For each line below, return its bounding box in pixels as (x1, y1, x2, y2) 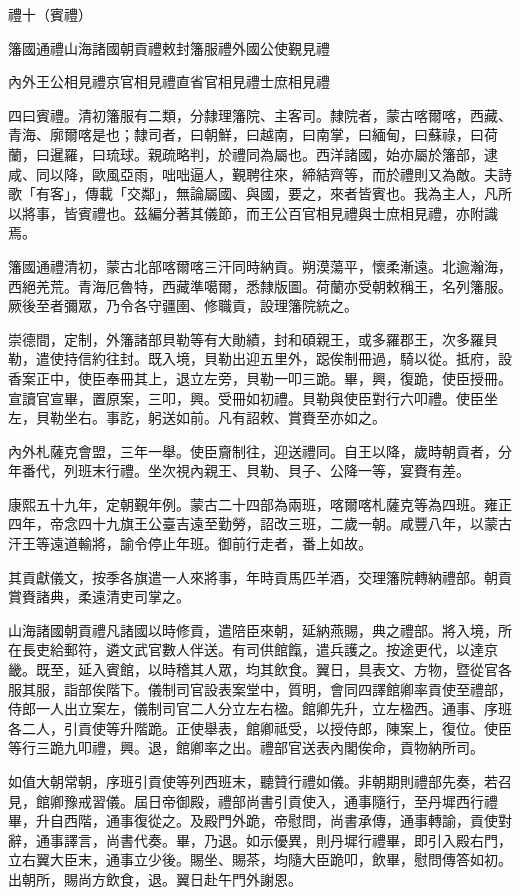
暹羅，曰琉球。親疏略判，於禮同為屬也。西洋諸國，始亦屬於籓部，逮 (49, 143, 498, 164)
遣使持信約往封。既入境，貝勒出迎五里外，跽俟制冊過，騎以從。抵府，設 (35, 348, 512, 369)
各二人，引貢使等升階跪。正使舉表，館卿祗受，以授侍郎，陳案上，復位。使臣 (8, 717, 512, 738)
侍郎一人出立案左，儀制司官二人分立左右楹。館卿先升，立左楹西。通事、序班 (8, 698, 512, 719)
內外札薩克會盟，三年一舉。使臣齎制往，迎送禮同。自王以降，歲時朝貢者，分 (8, 440, 512, 461)
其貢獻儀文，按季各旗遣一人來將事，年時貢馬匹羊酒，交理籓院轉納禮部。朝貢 (8, 566, 512, 587)
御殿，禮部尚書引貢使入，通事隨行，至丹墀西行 (175, 790, 484, 811)
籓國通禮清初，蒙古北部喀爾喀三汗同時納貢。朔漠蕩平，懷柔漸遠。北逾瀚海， (8, 255, 512, 276)
